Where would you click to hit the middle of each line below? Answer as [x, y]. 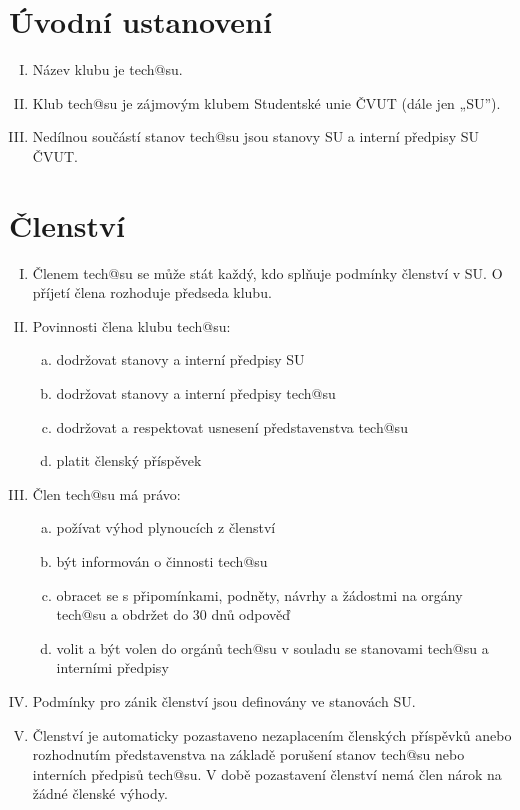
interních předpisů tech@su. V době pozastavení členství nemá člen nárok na [267, 773]
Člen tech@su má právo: [106, 493]
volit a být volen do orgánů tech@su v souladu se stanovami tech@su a [272, 647]
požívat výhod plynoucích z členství [166, 527]
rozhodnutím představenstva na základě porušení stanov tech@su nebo [248, 754]
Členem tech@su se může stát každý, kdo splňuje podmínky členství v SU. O [267, 272]
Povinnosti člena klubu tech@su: [131, 325]
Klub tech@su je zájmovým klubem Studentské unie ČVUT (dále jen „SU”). [266, 102]
